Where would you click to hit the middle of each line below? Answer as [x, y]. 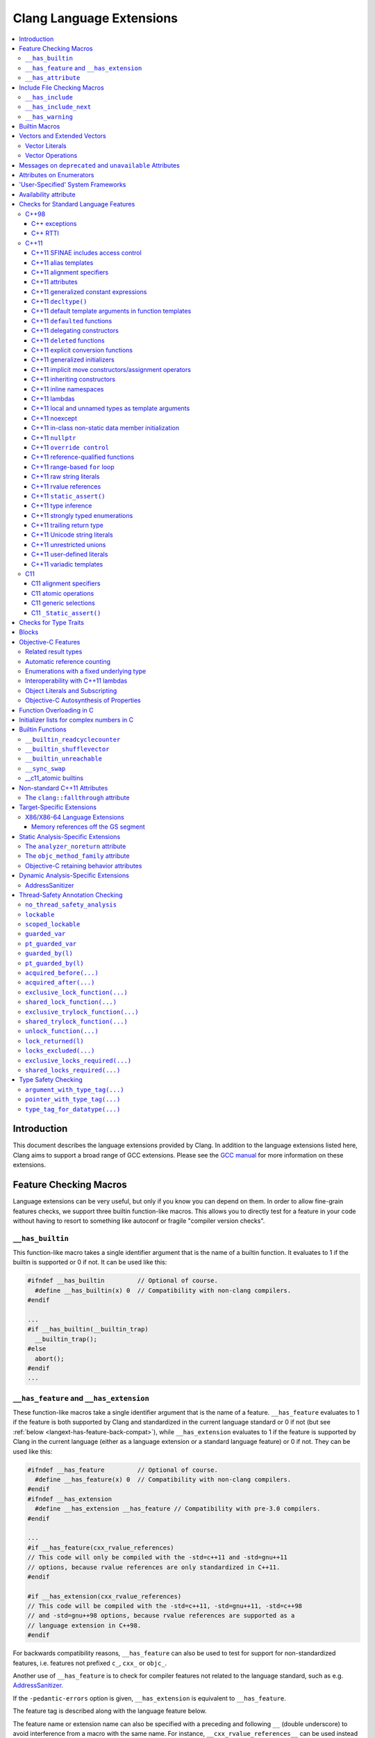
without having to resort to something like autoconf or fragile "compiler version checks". [139, 1221]
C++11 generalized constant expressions [89, 291]
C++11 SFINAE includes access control [86, 253]
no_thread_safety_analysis [71, 905]
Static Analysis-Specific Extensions [70, 836]
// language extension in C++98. [84, 1625]
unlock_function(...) [62, 1031]
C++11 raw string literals [66, 477]
